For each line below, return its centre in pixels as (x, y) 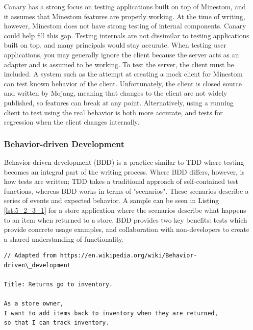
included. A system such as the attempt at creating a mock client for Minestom (123, 74)
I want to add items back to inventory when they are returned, (111, 313)
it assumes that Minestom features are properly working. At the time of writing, (125, 16)
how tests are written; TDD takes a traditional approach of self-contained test (121, 181)
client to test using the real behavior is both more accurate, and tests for (114, 112)
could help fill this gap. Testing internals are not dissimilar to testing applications (127, 35)
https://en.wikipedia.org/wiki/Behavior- (128, 256)
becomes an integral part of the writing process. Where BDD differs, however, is (124, 171)
